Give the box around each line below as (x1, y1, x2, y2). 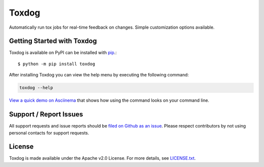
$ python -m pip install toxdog (18, 61, 95, 67)
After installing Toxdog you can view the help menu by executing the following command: (9, 72, 189, 78)
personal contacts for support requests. (9, 130, 89, 136)
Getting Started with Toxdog (9, 37, 97, 45)
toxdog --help (19, 85, 53, 91)
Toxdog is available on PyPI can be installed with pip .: (9, 50, 117, 56)
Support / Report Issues (9, 110, 83, 119)
